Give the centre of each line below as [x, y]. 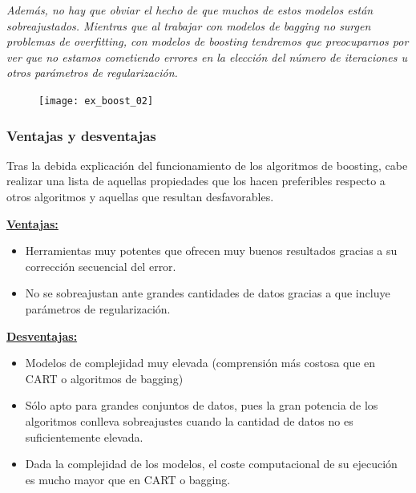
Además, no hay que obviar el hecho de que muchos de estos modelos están [190, 10]
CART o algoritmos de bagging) [104, 378]
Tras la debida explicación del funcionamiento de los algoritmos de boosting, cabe [207, 165]
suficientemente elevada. [84, 436]
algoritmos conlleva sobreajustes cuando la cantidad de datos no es [189, 420]
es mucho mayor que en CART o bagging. [128, 479]
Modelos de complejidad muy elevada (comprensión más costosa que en [200, 363]
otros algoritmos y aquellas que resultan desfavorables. [140, 197]
